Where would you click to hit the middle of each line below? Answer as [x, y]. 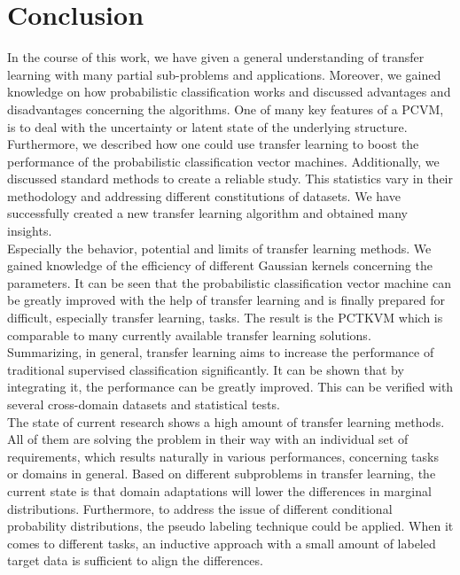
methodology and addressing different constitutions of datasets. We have [204, 195]
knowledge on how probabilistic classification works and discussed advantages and [229, 92]
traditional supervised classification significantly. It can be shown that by [206, 369]
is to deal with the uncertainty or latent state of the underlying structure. [207, 126]
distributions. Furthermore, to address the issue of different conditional [200, 508]
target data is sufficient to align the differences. [135, 560]
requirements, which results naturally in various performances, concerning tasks [223, 456]
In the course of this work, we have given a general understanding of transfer [216, 57]
